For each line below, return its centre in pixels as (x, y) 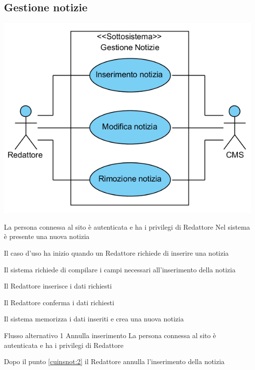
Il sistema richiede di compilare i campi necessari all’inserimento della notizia (120, 269)
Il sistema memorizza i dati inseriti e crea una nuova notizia (94, 319)
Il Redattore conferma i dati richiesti (59, 302)
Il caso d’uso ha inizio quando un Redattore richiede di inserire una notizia (116, 253)
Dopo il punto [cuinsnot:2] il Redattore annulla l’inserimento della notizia (114, 361)
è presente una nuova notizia (47, 236)
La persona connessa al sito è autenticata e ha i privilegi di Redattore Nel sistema (127, 226)
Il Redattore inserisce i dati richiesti (58, 286)
